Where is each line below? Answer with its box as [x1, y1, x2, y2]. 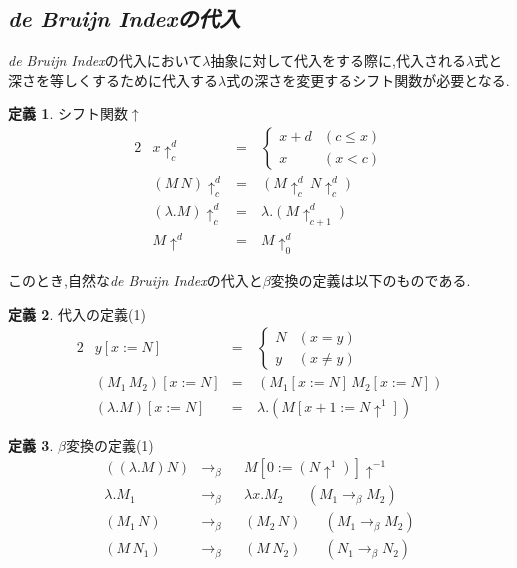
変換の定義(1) [65, 434, 154, 455]
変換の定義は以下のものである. [270, 270, 471, 291]
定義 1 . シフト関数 [8, 103, 128, 124]
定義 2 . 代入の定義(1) [8, 303, 146, 324]
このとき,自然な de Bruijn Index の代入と [8, 270, 263, 291]
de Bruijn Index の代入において [8, 50, 203, 71]
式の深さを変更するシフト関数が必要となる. [226, 69, 510, 90]
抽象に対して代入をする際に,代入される [210, 50, 466, 71]
